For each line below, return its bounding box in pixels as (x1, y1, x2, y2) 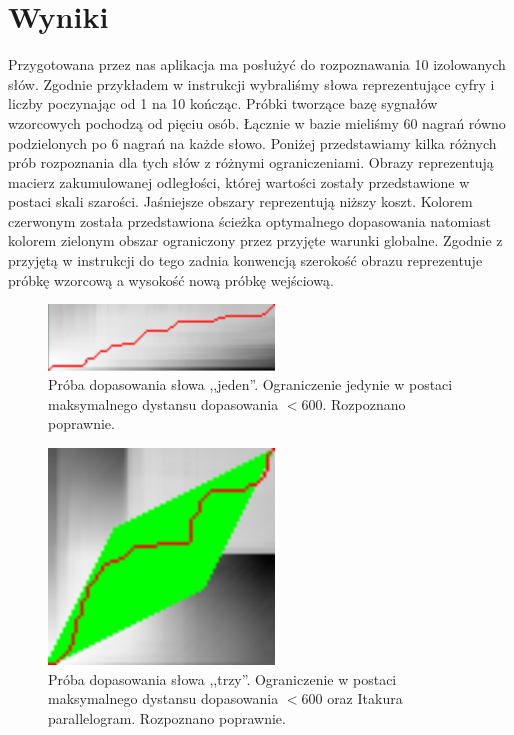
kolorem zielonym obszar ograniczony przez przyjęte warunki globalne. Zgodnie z (8, 230, 503, 251)
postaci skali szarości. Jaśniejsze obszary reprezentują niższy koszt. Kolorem (8, 191, 473, 212)
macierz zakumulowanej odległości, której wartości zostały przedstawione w (8, 171, 470, 192)
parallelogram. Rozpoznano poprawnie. (48, 708, 286, 729)
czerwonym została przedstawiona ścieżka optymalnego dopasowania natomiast (8, 210, 492, 231)
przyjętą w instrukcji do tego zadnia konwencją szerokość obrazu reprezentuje (8, 250, 483, 271)
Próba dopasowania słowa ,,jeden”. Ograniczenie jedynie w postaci (48, 374, 453, 395)
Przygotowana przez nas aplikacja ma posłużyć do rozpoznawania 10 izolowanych (8, 54, 506, 75)
